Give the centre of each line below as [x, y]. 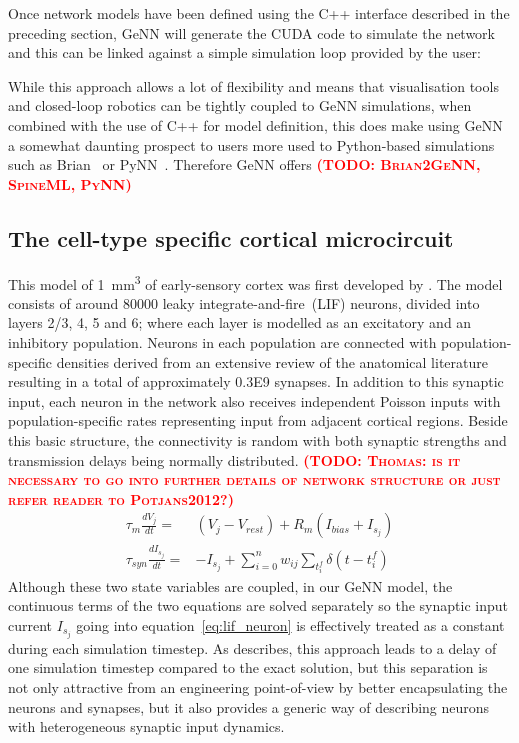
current [30, 624]
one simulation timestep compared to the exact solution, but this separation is [248, 667]
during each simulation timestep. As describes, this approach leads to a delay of [252, 647]
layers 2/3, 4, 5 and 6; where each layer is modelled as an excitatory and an [240, 322]
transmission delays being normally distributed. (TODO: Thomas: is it [234, 459]
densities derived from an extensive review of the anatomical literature [272, 361]
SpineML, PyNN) [70, 183]
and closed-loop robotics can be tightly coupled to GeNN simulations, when [240, 105]
